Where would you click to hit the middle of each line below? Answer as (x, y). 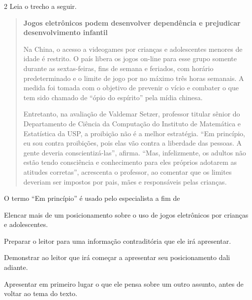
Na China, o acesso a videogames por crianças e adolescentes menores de (133, 49)
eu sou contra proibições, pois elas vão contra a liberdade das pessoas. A (133, 143)
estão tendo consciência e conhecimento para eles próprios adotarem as (130, 162)
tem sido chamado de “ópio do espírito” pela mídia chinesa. (113, 97)
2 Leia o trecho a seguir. (40, 6)
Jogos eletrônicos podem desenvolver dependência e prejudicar (132, 22)
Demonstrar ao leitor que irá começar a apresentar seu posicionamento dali (117, 257)
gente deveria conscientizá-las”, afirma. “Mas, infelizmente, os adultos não (135, 152)
